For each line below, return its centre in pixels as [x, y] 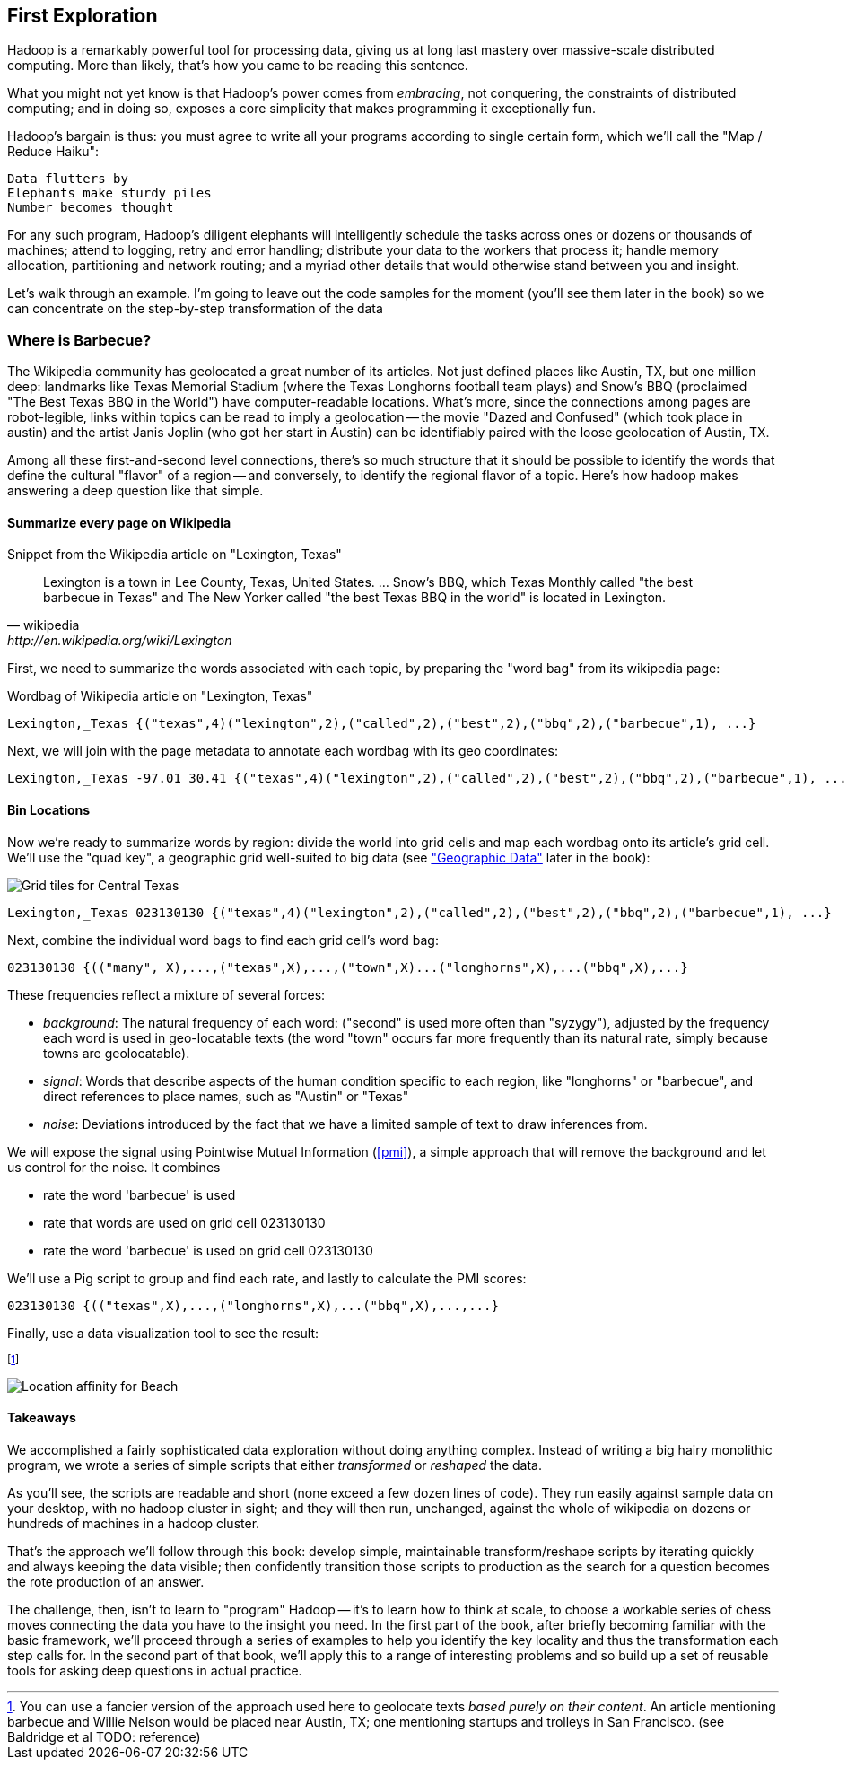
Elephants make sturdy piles [109, 193]
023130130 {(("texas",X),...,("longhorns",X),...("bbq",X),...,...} [253, 1305]
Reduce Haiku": [53, 152]
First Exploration [83, 16]
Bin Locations [49, 810]
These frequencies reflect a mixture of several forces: [166, 994]
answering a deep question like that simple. [135, 491]
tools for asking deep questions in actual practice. [155, 1670]
